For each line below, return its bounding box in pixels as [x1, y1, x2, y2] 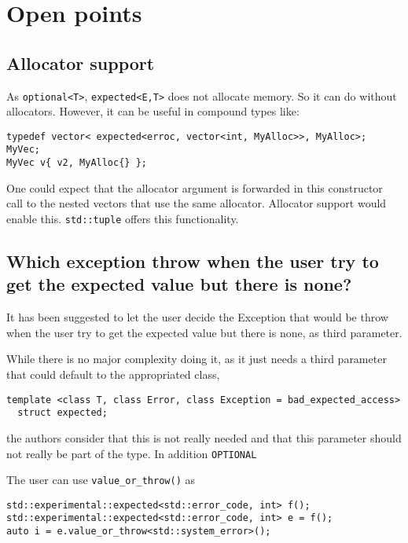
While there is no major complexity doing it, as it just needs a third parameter [6, 350, 387, 367]
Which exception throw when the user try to [6, 249, 379, 273]
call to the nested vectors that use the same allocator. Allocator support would [6, 195, 387, 211]
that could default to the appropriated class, [6, 366, 220, 383]
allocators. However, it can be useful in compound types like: [6, 103, 300, 119]
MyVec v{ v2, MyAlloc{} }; [6, 157, 147, 169]
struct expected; [17, 407, 108, 419]
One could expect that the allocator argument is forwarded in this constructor [6, 179, 383, 196]
